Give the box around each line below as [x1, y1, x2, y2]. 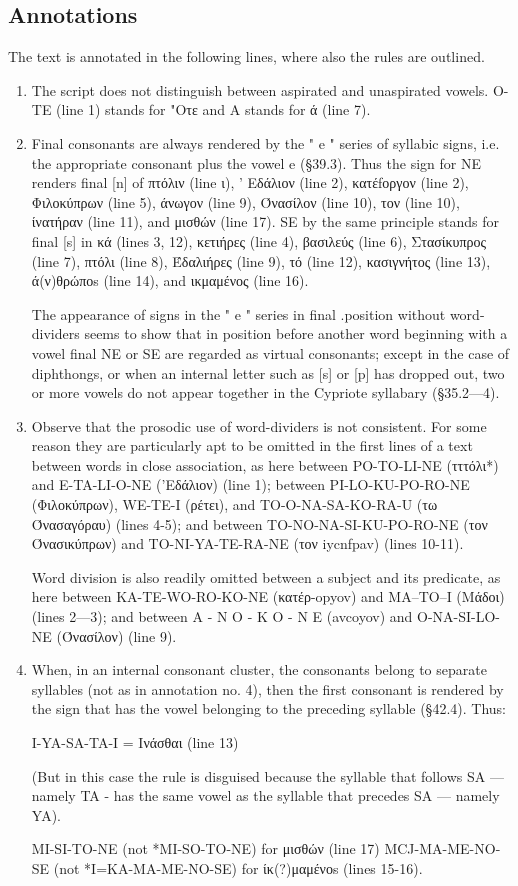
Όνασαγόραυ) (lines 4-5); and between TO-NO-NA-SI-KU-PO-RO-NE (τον [31, 513, 488, 534]
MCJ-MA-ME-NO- [384, 838, 501, 859]
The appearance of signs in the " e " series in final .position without [31, 303, 446, 324]
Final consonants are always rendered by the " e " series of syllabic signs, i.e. [31, 132, 500, 153]
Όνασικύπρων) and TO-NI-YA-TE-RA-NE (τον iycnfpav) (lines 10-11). [31, 533, 464, 554]
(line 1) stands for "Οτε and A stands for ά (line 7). [56, 99, 371, 120]
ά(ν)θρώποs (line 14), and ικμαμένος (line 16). [31, 270, 309, 291]
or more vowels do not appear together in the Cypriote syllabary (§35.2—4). [31, 382, 500, 403]
